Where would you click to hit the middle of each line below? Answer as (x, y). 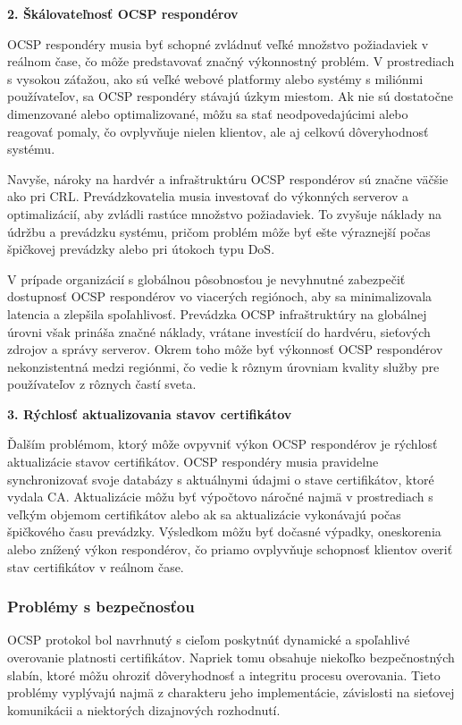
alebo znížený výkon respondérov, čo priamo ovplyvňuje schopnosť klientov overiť (230, 549)
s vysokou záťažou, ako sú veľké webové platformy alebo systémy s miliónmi (215, 78)
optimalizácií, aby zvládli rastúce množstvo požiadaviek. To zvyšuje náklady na (225, 213)
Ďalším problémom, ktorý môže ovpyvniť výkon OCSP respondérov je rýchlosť (223, 444)
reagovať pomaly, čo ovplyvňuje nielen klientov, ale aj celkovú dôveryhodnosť (218, 131)
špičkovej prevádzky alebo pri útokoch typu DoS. (141, 249)
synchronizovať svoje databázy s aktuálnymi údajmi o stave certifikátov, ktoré (221, 479)
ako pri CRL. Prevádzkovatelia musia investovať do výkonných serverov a (208, 196)
